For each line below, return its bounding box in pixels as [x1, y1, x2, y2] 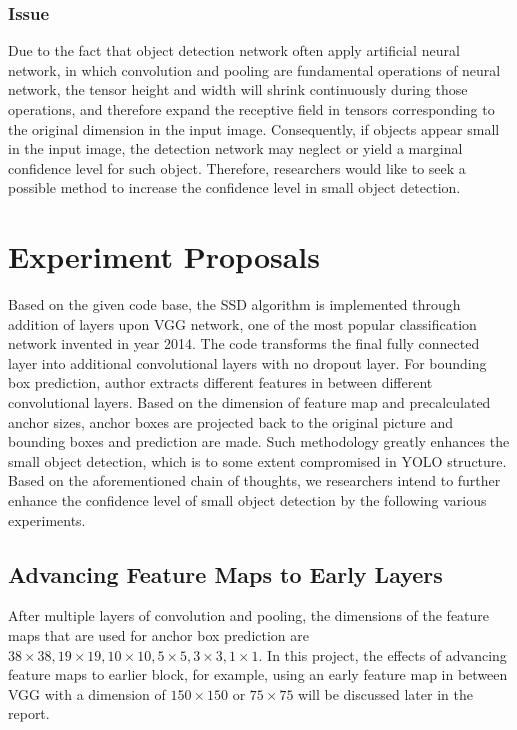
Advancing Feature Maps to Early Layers [8, 558, 443, 589]
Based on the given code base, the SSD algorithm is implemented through [8, 294, 461, 315]
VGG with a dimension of [8, 683, 166, 704]
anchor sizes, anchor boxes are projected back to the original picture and [8, 411, 453, 432]
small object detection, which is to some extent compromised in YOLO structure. [8, 450, 507, 471]
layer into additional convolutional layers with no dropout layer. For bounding [8, 352, 487, 373]
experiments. [8, 509, 86, 530]
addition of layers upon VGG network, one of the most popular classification [8, 313, 477, 334]
